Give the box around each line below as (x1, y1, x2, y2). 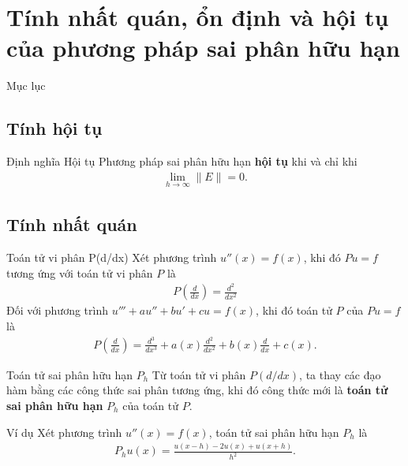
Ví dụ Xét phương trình (6, 423, 122, 440)
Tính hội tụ (6, 116, 103, 140)
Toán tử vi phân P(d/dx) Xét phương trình (6, 249, 217, 266)
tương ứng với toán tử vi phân (6, 264, 153, 281)
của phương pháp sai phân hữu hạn (6, 32, 400, 64)
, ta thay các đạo (299, 366, 381, 382)
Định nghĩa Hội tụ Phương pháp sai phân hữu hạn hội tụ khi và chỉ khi (6, 153, 357, 170)
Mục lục (6, 77, 46, 94)
